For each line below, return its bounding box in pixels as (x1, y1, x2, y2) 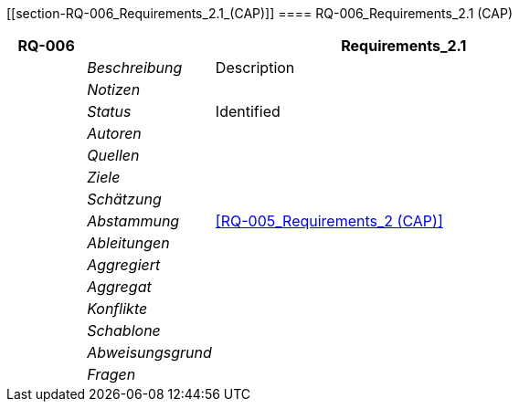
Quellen (87, 146, 140, 164)
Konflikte (87, 299, 148, 318)
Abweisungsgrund (87, 343, 212, 362)
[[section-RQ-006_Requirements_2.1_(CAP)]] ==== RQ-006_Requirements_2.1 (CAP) (6, 5, 514, 21)
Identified (215, 102, 281, 121)
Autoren (87, 124, 142, 142)
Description (215, 58, 295, 77)
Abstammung (87, 212, 180, 230)
